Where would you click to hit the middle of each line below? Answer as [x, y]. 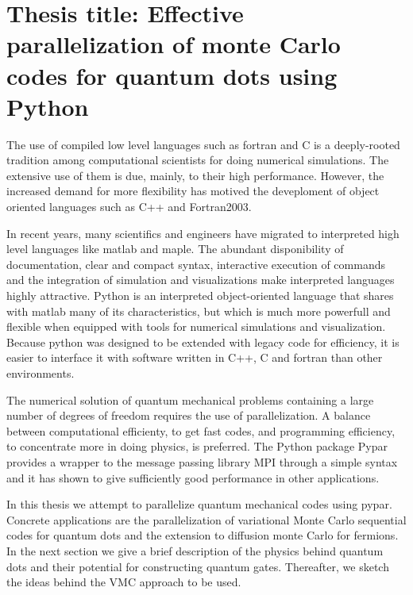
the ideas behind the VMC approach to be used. [124, 582]
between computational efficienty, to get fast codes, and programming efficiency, [201, 430]
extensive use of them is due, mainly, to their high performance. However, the [195, 175]
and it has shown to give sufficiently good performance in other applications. [193, 477]
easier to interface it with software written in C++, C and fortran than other [195, 357]
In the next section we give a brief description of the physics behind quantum [195, 550]
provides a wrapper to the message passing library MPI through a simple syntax [202, 461]
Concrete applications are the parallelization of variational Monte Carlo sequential [206, 519]
